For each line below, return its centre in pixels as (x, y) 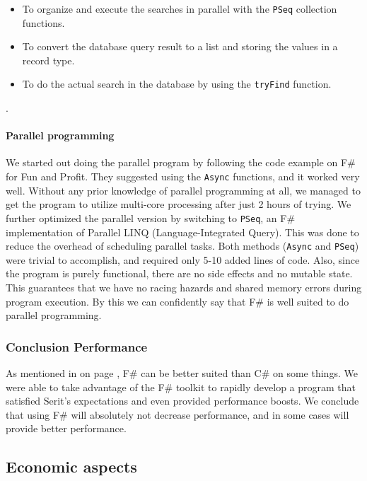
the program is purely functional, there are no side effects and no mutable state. (179, 273)
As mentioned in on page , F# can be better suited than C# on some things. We (182, 373)
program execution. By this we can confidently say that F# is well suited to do (177, 301)
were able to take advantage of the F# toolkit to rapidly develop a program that (181, 387)
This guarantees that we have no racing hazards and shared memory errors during (184, 288)
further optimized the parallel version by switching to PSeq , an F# (151, 218)
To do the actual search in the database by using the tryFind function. (177, 84)
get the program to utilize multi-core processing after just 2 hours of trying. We (179, 204)
